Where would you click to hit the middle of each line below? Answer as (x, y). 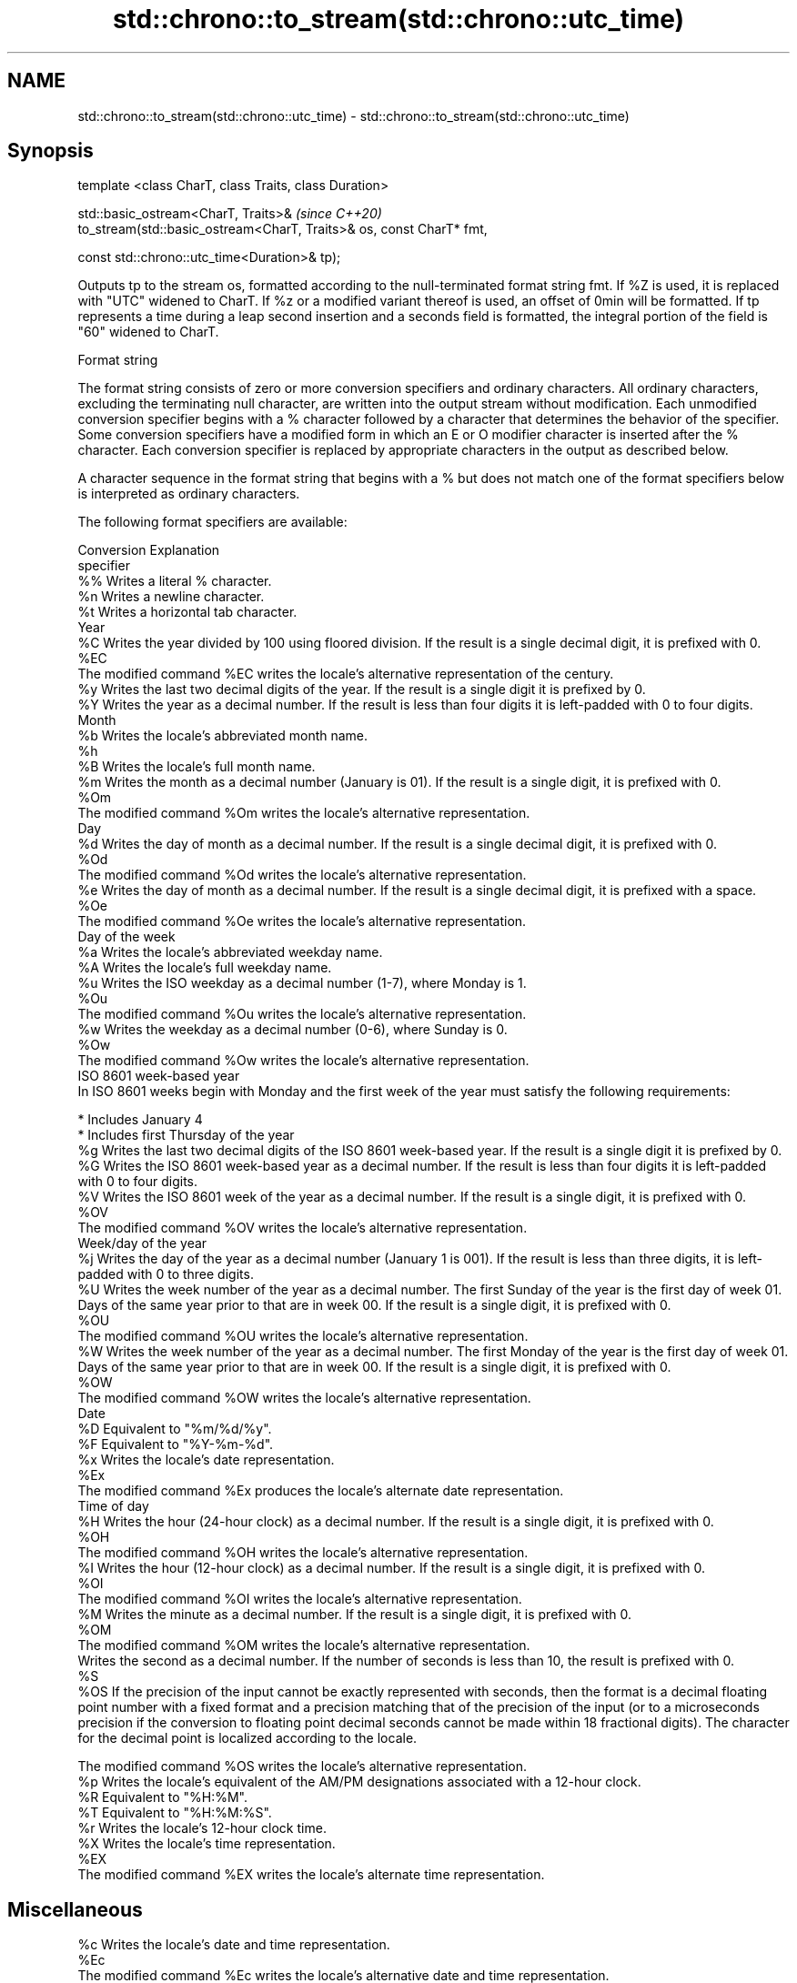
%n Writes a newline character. (171, 597)
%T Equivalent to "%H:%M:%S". (175, 1813)
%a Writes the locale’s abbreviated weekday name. (230, 952)
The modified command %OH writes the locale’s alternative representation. (303, 1553)
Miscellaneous (75, 1909)
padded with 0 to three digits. (166, 1274)
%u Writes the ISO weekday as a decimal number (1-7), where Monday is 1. (302, 983)
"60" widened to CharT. (148, 332)
